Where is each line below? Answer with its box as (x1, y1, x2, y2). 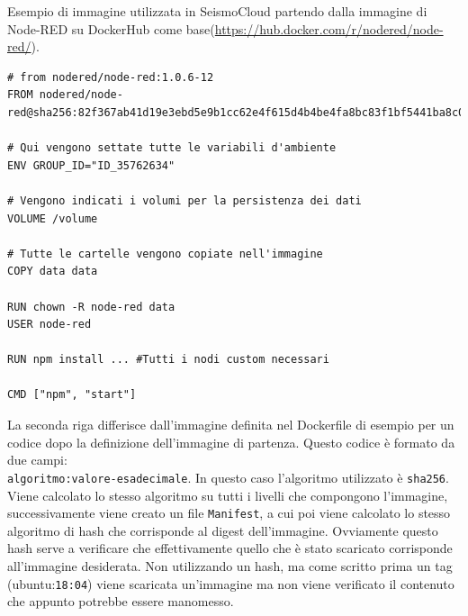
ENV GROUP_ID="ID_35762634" (7, 159, 175, 172)
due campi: (7, 450, 67, 469)
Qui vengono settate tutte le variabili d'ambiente (20, 141, 337, 155)
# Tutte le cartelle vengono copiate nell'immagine (7, 247, 323, 260)
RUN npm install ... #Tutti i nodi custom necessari (7, 353, 329, 367)
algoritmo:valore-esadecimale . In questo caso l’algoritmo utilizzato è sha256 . (7, 467, 449, 486)
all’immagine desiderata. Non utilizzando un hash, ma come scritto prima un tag (7, 556, 453, 575)
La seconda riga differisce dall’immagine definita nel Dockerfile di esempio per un (7, 415, 454, 434)
